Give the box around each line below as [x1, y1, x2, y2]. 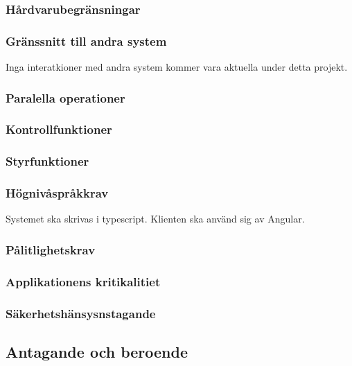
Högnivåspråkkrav [6, 184, 109, 202]
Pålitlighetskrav [6, 241, 96, 258]
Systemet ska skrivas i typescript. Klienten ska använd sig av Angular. [6, 211, 305, 226]
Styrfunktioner [6, 152, 89, 170]
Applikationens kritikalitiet [6, 272, 161, 290]
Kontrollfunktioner [6, 121, 112, 138]
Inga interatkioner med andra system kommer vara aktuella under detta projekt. [6, 60, 348, 74]
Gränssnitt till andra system [6, 32, 167, 49]
